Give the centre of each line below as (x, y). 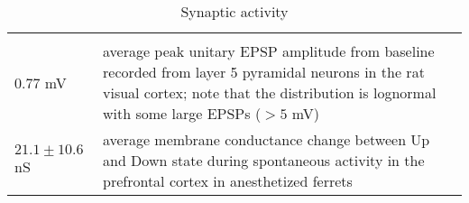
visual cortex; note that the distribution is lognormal (270, 92)
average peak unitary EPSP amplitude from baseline (269, 51)
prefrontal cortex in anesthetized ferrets (228, 181)
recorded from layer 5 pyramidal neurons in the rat (264, 72)
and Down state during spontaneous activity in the (264, 160)
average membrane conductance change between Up (267, 139)
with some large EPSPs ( (182, 113)
